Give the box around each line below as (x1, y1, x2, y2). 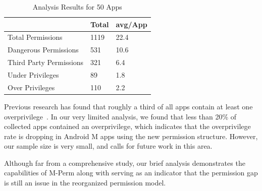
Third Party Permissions (8, 57, 84, 68)
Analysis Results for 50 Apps (32, 2, 122, 12)
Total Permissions (8, 32, 63, 42)
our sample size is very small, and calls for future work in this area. (4, 141, 213, 151)
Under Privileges (8, 69, 59, 80)
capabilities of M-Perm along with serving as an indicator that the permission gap (4, 167, 258, 178)
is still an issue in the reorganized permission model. (4, 177, 166, 188)
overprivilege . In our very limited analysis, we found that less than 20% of (4, 111, 237, 121)
